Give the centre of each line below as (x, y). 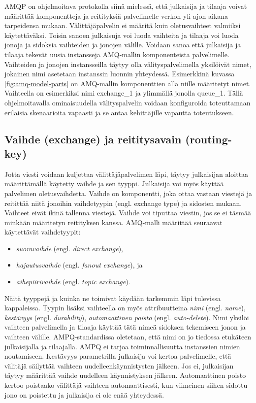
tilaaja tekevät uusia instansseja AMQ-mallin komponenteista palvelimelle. (117, 54)
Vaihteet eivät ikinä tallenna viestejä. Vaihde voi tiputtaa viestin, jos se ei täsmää (128, 213)
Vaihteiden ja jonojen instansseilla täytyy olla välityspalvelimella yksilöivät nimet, (128, 64)
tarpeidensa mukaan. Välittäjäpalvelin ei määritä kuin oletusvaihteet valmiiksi (123, 25)
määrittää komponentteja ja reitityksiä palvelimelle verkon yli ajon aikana (116, 16)
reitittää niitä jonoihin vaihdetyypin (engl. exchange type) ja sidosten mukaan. (123, 203)
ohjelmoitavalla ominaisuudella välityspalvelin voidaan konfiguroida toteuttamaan (128, 102)
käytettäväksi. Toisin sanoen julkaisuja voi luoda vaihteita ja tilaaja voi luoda (122, 35)
